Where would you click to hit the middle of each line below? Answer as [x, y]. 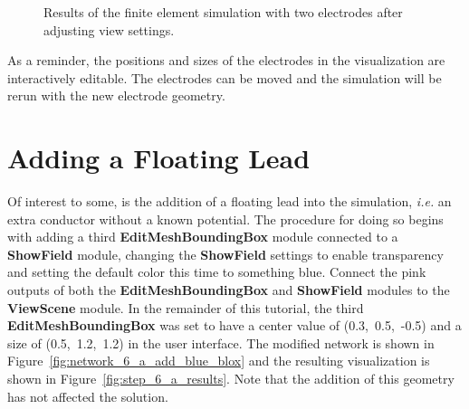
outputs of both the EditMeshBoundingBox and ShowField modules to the [229, 290]
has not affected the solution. [88, 396]
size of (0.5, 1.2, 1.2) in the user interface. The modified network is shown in [221, 342]
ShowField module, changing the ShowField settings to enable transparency [225, 254]
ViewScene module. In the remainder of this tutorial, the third [186, 307]
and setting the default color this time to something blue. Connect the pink [217, 272]
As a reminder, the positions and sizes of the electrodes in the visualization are [226, 60]
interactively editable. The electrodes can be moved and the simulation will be [225, 77]
